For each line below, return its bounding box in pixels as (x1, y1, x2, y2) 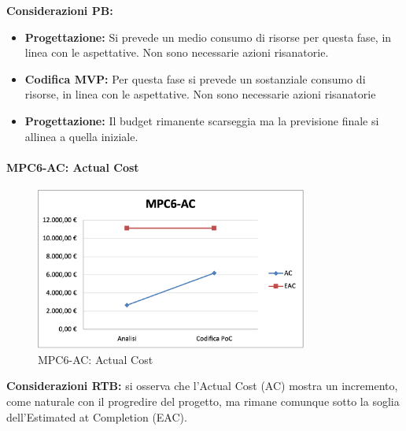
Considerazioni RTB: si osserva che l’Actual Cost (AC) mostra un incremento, (6, 377, 398, 394)
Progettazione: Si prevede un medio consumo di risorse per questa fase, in (24, 28, 392, 45)
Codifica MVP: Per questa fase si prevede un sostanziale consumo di (24, 70, 366, 87)
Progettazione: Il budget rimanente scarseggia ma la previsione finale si (24, 112, 379, 128)
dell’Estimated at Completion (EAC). (6, 408, 187, 425)
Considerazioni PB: (6, 2, 113, 18)
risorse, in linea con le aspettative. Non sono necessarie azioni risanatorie (24, 86, 376, 102)
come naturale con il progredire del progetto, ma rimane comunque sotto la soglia (6, 392, 400, 409)
